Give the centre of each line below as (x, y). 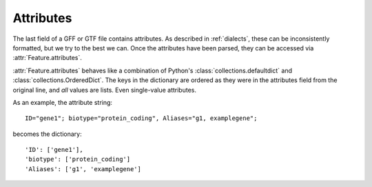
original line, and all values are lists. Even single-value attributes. (104, 90)
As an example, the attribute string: (63, 102)
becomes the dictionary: (47, 134)
